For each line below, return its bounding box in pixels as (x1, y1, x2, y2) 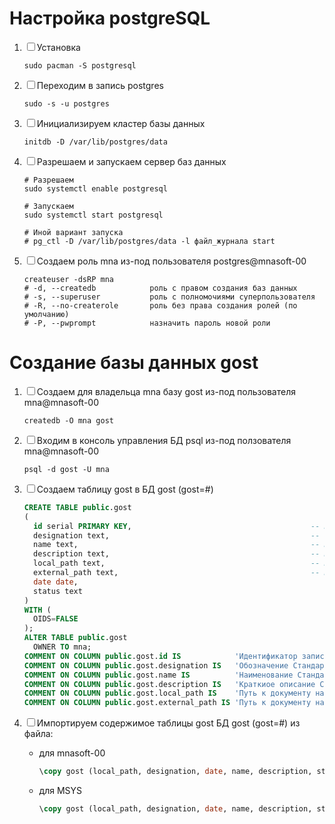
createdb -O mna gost (23, 415, 114, 426)
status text (33, 586, 83, 596)
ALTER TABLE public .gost (23, 633, 128, 643)
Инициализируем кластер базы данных (36, 117, 206, 129)
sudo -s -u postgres (23, 98, 110, 109)
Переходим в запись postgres (36, 79, 164, 91)
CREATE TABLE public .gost (23, 502, 132, 512)
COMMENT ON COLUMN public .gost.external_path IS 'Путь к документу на (23, 698, 325, 708)
